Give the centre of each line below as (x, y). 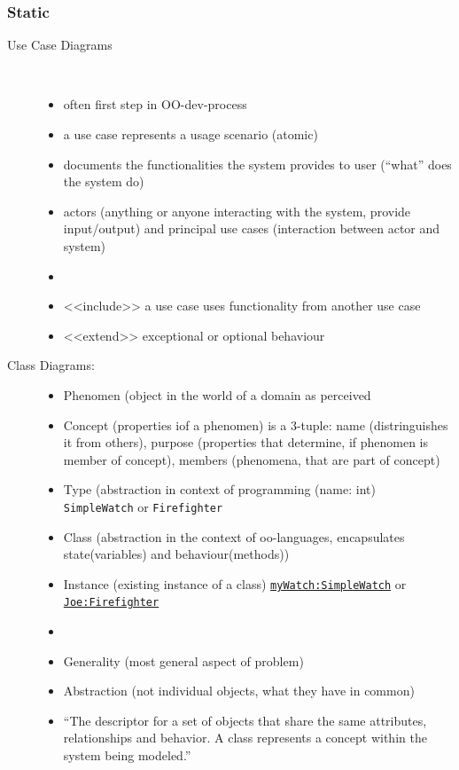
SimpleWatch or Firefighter (143, 506)
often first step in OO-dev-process (155, 104)
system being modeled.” (127, 755)
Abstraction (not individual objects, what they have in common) (239, 691)
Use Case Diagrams (60, 45)
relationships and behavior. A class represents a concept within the (245, 738)
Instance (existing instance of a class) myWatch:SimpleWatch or (235, 583)
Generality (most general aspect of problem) (183, 660)
